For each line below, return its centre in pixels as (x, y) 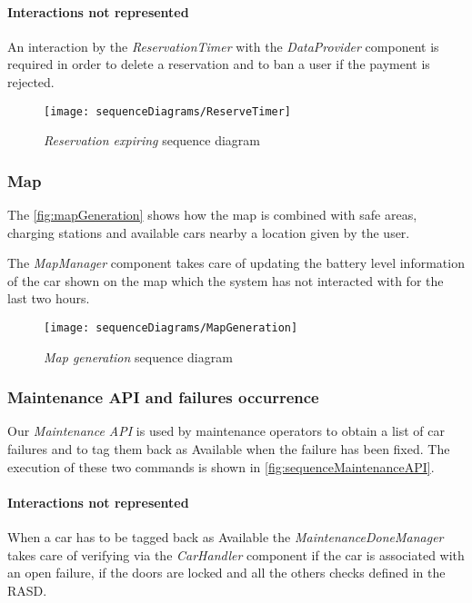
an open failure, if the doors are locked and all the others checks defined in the (226, 573)
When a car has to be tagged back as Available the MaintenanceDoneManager (226, 537)
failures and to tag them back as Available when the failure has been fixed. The (229, 449)
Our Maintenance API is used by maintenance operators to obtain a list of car (226, 431)
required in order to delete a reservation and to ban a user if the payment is (219, 64)
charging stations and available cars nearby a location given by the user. (209, 232)
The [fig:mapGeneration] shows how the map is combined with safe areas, (212, 215)
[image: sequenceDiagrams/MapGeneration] (171, 328)
